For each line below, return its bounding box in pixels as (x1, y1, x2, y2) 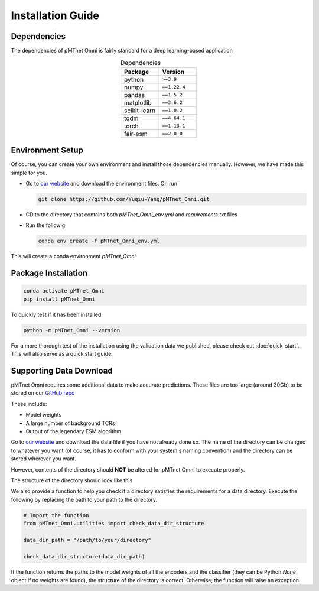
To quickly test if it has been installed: (11, 311, 103, 318)
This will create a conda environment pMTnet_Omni (11, 253, 136, 260)
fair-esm (124, 129, 148, 138)
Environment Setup (11, 145, 84, 155)
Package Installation (11, 268, 88, 278)
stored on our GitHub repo (11, 389, 75, 397)
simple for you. (11, 169, 47, 176)
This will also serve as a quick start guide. (11, 350, 113, 358)
